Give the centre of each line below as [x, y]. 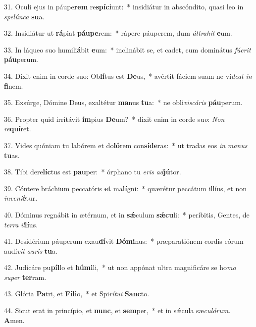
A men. [14, 320]
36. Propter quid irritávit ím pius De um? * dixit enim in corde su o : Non [114, 119]
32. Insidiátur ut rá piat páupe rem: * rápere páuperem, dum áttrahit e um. [118, 33]
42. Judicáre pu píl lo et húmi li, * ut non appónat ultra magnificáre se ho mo [120, 267]
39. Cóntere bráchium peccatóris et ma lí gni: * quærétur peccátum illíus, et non [125, 188]
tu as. [12, 155]
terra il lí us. [21, 224]
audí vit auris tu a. [31, 250]
